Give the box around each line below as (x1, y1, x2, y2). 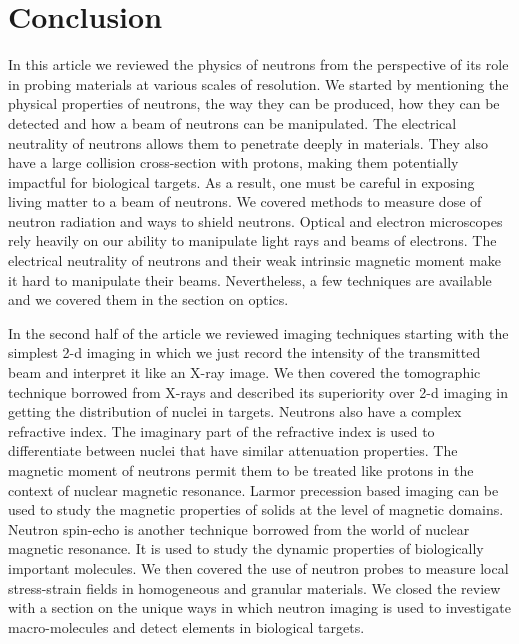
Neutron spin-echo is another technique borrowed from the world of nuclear (8, 518, 470, 539)
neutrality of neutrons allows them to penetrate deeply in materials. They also (8, 132, 488, 153)
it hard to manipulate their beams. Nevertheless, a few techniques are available (8, 269, 492, 290)
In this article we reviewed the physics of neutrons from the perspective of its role (8, 54, 509, 75)
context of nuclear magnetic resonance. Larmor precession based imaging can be (8, 479, 499, 500)
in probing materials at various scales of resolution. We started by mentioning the (8, 73, 509, 94)
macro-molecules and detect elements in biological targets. (8, 616, 365, 637)
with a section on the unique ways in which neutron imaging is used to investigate (8, 597, 511, 618)
